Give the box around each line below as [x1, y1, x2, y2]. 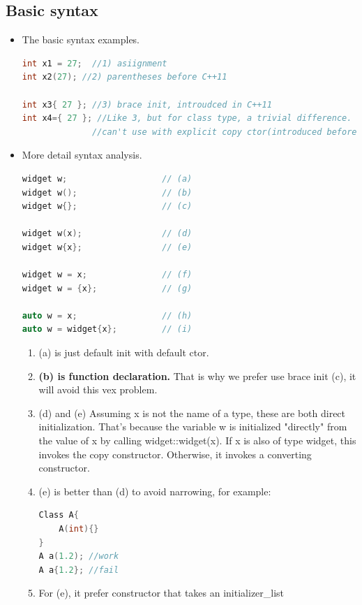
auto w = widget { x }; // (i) [22, 324, 193, 335]
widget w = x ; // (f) [22, 270, 193, 280]
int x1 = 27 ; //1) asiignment [22, 58, 167, 68]
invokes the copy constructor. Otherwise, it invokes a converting [38, 446, 312, 461]
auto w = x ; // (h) [22, 310, 193, 321]
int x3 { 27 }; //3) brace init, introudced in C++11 [22, 99, 272, 110]
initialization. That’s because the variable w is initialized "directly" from [38, 419, 347, 434]
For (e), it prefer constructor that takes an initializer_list [38, 585, 285, 600]
